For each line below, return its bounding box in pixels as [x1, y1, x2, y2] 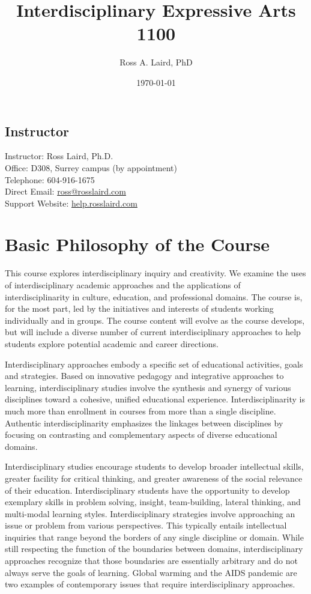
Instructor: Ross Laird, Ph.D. [5, 150, 113, 162]
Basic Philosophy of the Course [5, 232, 270, 256]
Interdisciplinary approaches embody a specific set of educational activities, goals [5, 357, 303, 370]
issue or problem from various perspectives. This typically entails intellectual [5, 519, 287, 532]
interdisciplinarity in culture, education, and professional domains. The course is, [5, 290, 303, 303]
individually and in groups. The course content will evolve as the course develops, [5, 314, 305, 326]
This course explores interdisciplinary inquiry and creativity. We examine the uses [5, 267, 306, 279]
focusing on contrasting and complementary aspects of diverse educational [5, 428, 277, 441]
